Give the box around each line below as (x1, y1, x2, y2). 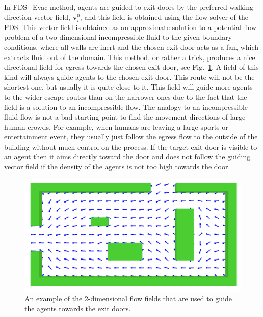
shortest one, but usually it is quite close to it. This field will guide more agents (4, 81, 253, 92)
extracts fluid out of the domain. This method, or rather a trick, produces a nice (4, 51, 255, 62)
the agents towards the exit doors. (24, 303, 131, 313)
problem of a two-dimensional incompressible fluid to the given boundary (4, 32, 232, 42)
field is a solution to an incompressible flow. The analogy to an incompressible (4, 101, 248, 112)
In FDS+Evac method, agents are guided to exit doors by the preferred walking (4, 2, 254, 12)
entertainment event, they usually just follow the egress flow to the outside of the (4, 131, 258, 142)
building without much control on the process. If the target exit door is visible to (4, 141, 257, 152)
